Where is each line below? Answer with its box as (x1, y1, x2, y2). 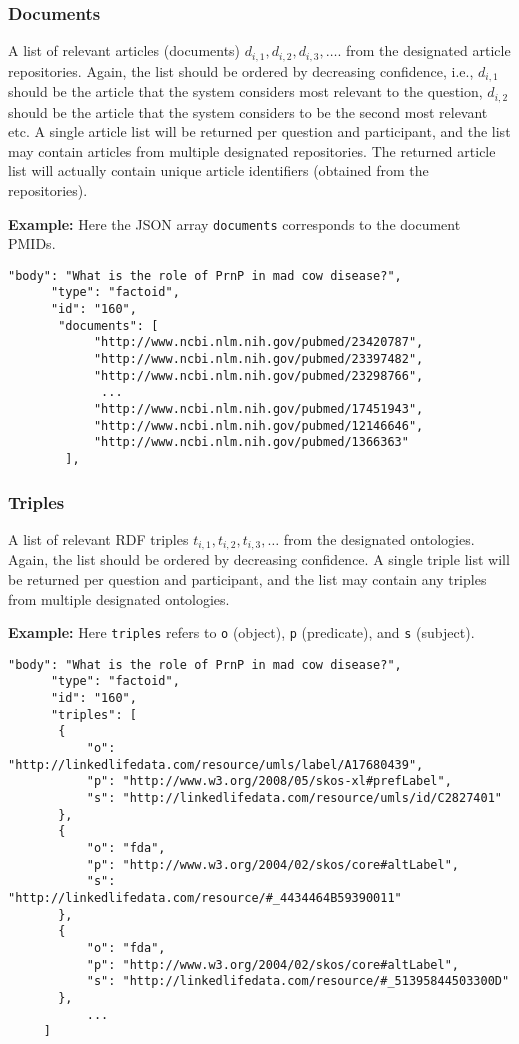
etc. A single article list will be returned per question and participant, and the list (8, 121, 511, 142)
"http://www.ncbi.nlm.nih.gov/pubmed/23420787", (93, 335, 424, 350)
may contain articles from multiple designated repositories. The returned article (8, 140, 496, 161)
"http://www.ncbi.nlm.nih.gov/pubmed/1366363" (93, 435, 409, 450)
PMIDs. (8, 233, 56, 254)
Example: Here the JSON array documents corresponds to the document (8, 213, 461, 234)
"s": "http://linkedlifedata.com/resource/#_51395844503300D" (86, 974, 510, 989)
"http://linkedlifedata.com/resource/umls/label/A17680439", (8, 757, 424, 772)
